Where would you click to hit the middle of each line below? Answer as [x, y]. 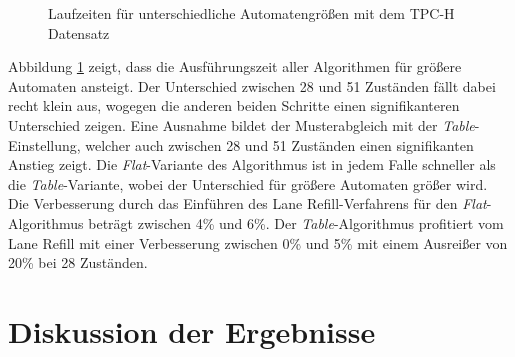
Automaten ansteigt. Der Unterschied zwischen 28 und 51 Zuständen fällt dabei [252, 85]
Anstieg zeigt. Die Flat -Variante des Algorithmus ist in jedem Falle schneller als [252, 164]
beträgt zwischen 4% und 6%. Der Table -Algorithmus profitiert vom [296, 222]
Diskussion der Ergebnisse [192, 330]
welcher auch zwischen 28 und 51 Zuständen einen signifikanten [279, 144]
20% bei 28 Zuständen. [78, 262]
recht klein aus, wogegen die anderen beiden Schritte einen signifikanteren [234, 105]
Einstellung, [44, 144]
